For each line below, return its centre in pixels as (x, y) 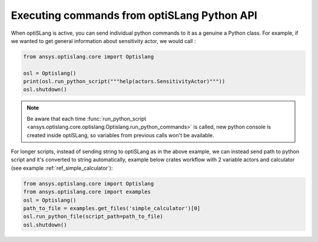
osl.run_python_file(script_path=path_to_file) (93, 217)
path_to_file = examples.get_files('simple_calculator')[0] (112, 208)
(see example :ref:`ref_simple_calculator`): (62, 168)
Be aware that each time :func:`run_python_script (87, 118)
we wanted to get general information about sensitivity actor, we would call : (103, 41)
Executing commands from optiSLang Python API (134, 15)
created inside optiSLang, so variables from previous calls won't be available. (120, 135)
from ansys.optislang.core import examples (87, 192)
